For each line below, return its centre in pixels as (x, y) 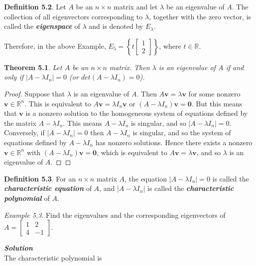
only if (14, 77)
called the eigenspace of (42, 26)
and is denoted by (116, 26)
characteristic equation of (48, 188)
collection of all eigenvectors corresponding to (73, 16)
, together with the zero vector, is (200, 16)
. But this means (217, 103)
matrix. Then (129, 67)
